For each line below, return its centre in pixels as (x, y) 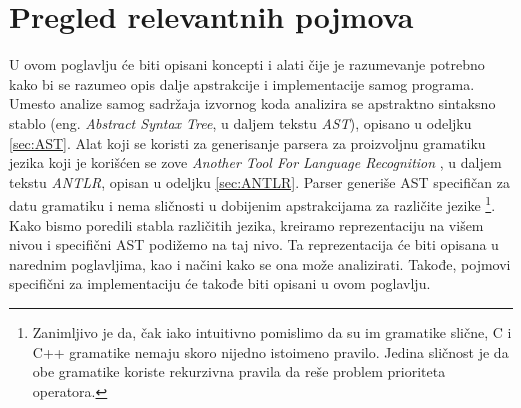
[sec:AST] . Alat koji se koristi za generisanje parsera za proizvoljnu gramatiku (247, 142)
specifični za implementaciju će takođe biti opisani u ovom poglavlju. (220, 283)
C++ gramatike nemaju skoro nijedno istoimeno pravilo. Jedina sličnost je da (270, 351)
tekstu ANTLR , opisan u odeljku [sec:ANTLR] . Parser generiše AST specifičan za (259, 181)
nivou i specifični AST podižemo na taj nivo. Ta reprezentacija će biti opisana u (254, 244)
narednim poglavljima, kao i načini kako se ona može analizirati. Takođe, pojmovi (260, 263)
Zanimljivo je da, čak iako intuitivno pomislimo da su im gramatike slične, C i (272, 331)
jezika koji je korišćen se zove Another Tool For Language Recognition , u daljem (255, 162)
